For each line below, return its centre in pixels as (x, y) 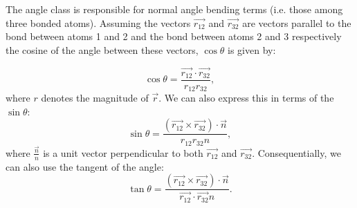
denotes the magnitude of (95, 98)
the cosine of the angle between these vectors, (102, 49)
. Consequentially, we (296, 152)
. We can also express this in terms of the (246, 98)
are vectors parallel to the (297, 22)
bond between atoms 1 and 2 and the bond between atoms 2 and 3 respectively (174, 36)
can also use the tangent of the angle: (85, 166)
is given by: (252, 49)
